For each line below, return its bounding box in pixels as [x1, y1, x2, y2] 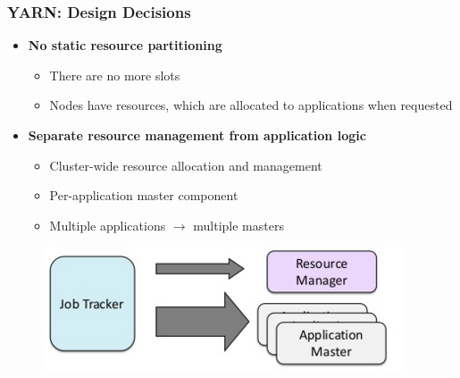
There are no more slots [49, 65, 180, 84]
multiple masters [193, 215, 284, 234]
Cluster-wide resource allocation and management [49, 155, 322, 174]
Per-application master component [49, 186, 238, 205]
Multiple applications [49, 215, 166, 234]
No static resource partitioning [28, 36, 222, 55]
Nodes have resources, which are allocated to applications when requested [49, 96, 453, 114]
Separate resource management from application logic [28, 126, 366, 144]
